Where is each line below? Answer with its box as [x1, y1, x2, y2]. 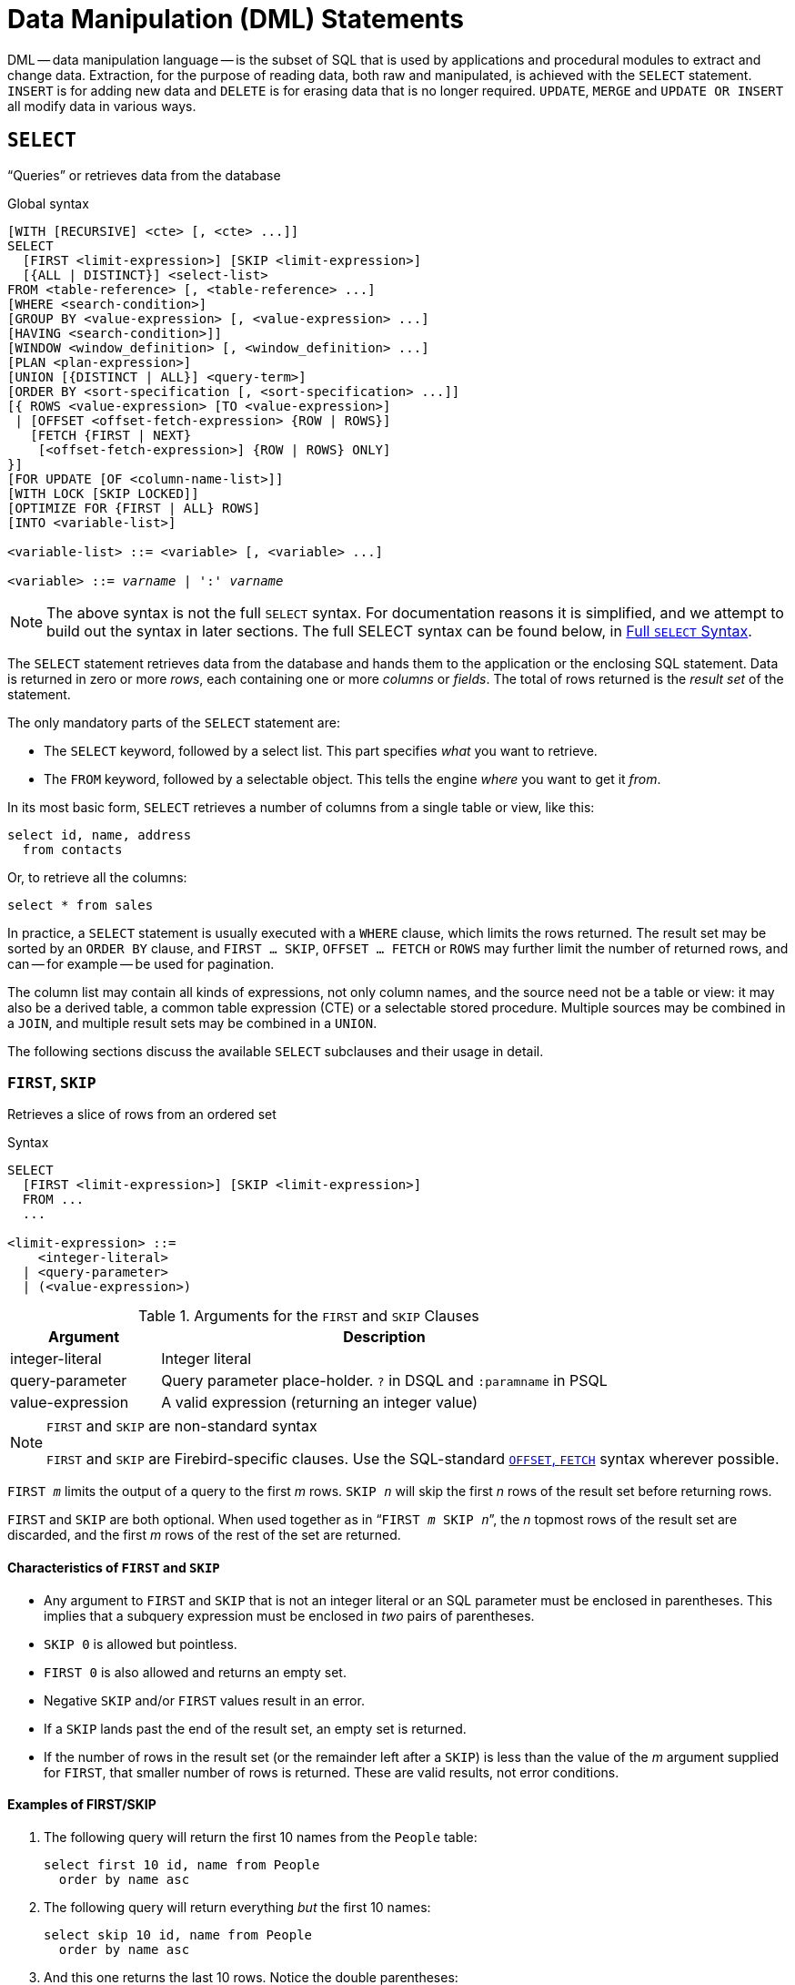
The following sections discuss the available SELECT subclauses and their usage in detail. [7, 1043, 544, 1059]
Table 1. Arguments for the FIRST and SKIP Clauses [138, 1307, 479, 1326]
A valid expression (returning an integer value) [161, 1393, 478, 1412]
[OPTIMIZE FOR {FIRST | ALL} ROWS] [7, 500, 261, 515]
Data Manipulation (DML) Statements [7, 4, 465, 35]
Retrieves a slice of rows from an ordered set [7, 1106, 277, 1123]
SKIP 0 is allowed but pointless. [44, 1635, 237, 1652]
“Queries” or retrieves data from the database [7, 167, 281, 183]
